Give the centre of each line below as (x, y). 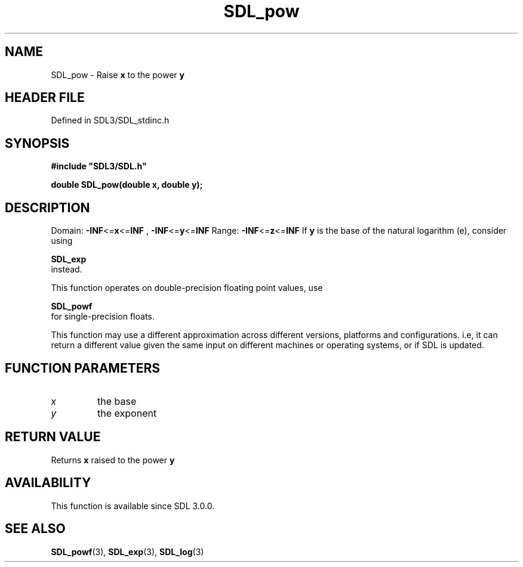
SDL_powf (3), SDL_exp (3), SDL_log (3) (127, 551)
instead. (67, 269)
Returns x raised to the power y (113, 460)
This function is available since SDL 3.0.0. (133, 506)
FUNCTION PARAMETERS (82, 368)
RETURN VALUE (53, 437)
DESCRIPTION (47, 207)
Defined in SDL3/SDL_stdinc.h (110, 120)
